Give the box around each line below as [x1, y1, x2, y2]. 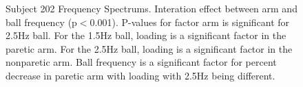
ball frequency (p [6, 14, 77, 29]
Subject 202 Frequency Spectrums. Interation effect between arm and [6, 1, 297, 15]
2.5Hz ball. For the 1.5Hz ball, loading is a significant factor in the [6, 28, 286, 42]
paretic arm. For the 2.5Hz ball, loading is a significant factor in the [6, 41, 293, 55]
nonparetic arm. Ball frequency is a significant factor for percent [6, 55, 277, 69]
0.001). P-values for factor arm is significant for [90, 14, 290, 29]
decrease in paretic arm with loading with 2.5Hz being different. [6, 68, 275, 82]
